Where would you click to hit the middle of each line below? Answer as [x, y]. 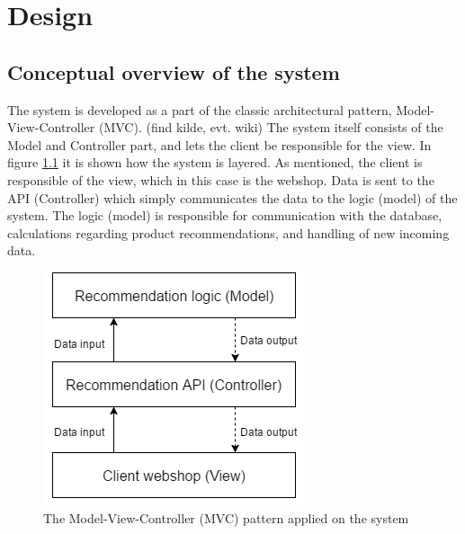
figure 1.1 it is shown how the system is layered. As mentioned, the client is [215, 162]
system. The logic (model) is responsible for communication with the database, [225, 215]
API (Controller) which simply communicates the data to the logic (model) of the [232, 197]
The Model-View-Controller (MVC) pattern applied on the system [226, 517]
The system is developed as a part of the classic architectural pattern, [200, 109]
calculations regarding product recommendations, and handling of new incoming [228, 232]
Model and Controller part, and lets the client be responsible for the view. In [219, 144]
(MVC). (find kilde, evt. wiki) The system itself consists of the [271, 127]
